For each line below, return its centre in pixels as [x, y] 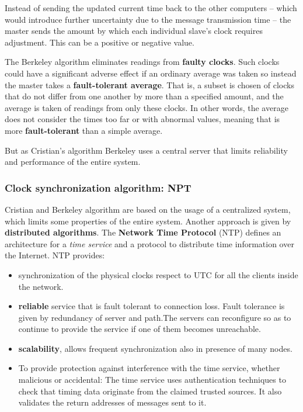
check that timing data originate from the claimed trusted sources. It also [150, 391]
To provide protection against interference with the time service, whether [149, 368]
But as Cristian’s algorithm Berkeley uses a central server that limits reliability [146, 150]
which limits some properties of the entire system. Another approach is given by [148, 221]
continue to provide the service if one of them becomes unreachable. [140, 329]
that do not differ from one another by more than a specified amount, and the [144, 96]
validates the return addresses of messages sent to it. [112, 402]
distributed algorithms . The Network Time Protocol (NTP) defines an [143, 232]
